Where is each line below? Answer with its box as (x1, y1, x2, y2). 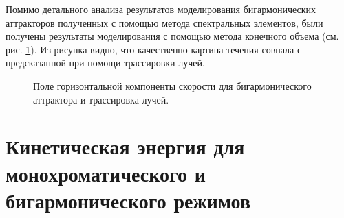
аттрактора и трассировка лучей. (33, 92, 169, 106)
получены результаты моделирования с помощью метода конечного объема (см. (6, 29, 339, 43)
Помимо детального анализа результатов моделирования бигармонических (6, 2, 316, 16)
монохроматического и (6, 159, 206, 187)
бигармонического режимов (6, 186, 251, 214)
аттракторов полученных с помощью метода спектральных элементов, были (6, 15, 323, 29)
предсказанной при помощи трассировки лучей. (6, 56, 205, 70)
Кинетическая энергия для (6, 132, 245, 160)
